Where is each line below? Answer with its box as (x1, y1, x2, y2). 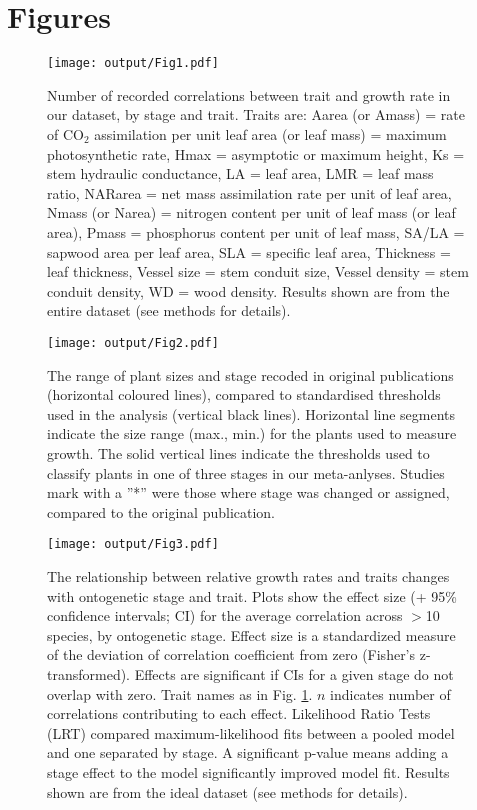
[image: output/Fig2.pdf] (47, 335, 219, 350)
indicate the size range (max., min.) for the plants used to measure (47, 423, 457, 444)
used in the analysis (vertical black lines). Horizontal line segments (47, 403, 456, 424)
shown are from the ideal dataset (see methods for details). (47, 781, 408, 802)
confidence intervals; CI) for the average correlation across (47, 605, 403, 626)
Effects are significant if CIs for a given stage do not (134, 663, 454, 684)
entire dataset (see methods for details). (47, 300, 291, 321)
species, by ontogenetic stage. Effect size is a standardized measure (47, 624, 456, 645)
